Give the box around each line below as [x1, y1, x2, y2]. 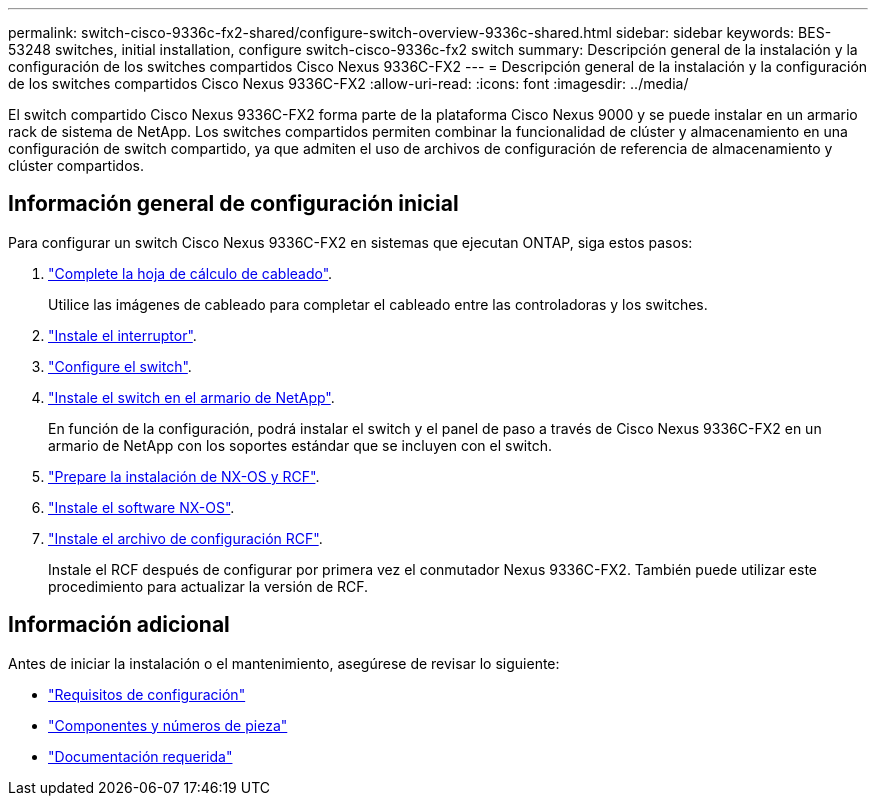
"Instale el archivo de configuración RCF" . [48, 529, 323, 547]
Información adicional [8, 612, 230, 638]
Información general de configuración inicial [8, 191, 459, 217]
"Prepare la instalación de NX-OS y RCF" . [48, 467, 320, 485]
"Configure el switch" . [48, 357, 192, 375]
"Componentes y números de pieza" [48, 716, 288, 734]
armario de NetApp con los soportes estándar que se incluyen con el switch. [48, 436, 552, 454]
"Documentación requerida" [48, 747, 233, 765]
